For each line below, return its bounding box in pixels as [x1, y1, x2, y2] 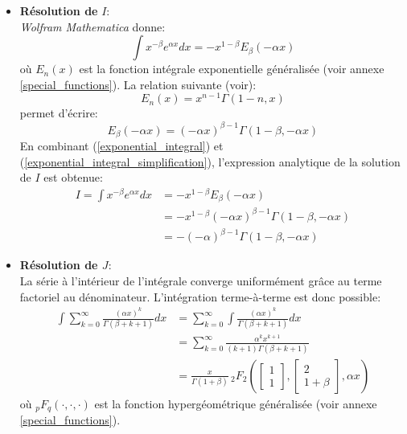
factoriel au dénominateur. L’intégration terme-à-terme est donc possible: [19, 288, 381, 305]
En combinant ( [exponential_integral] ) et [19, 137, 224, 154]
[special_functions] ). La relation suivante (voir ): [19, 76, 257, 92]
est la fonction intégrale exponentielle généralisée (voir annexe [79, 60, 384, 77]
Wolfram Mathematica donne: [19, 18, 166, 35]
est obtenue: [43, 169, 103, 186]
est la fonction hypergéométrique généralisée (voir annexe [94, 395, 377, 411]
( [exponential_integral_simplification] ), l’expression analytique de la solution [19, 153, 401, 170]
